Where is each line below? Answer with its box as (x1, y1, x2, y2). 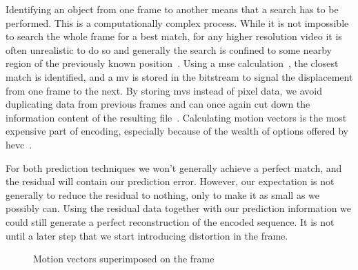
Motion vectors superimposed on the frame (33, 251, 215, 266)
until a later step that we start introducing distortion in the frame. (6, 228, 288, 242)
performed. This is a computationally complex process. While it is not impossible (6, 15, 349, 30)
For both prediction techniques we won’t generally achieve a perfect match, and (6, 160, 342, 175)
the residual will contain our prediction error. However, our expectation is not (6, 174, 335, 189)
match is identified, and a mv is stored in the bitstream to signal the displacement (6, 69, 353, 84)
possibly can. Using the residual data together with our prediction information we (6, 201, 352, 215)
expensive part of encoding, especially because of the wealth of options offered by (6, 124, 348, 138)
